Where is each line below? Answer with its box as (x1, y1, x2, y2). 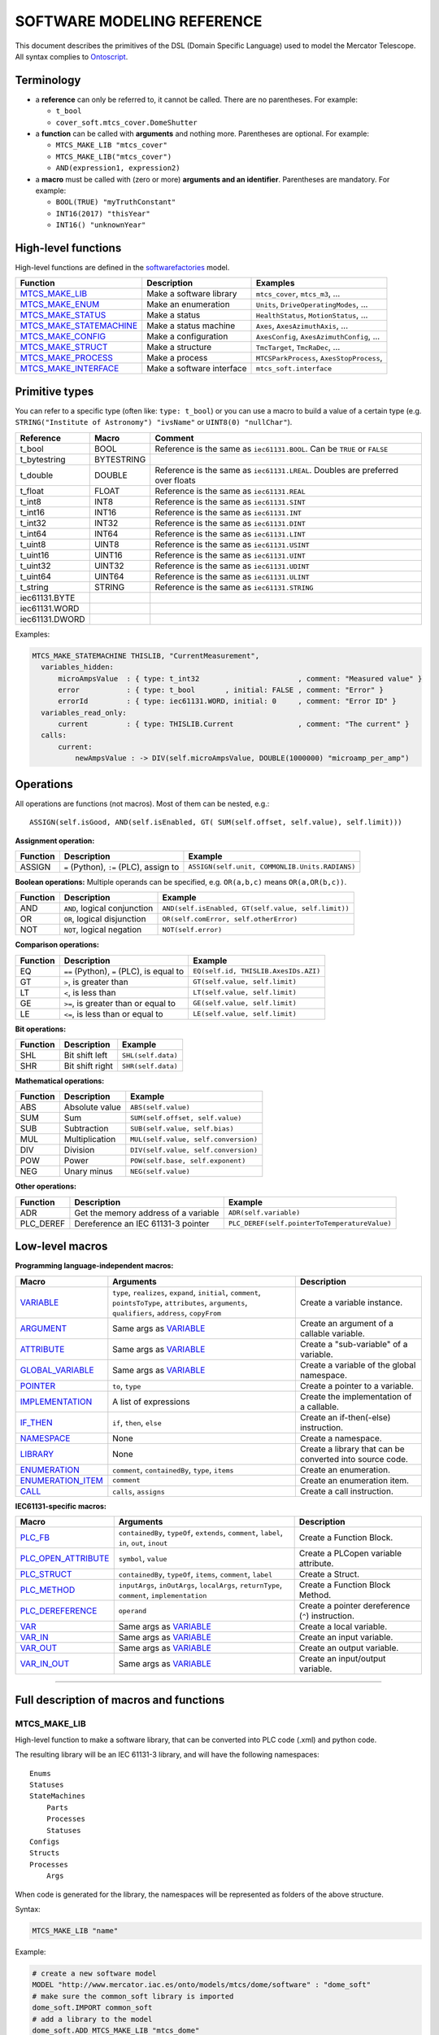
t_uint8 (20, 538, 46, 549)
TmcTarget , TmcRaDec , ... (256, 342, 341, 353)
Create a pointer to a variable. (299, 1380, 414, 1391)
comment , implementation (118, 1590, 207, 1601)
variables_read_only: (41, 708, 128, 717)
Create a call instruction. (299, 1486, 393, 1497)
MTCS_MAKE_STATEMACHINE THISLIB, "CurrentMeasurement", (32, 651, 260, 660)
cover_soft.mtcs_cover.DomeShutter (55, 118, 198, 127)
